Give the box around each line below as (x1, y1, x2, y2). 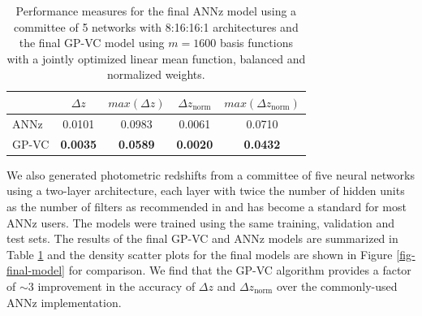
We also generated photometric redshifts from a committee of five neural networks (6, 166, 415, 183)
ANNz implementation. (6, 293, 122, 310)
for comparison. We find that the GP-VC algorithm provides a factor (68, 262, 411, 279)
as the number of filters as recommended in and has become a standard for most (6, 197, 407, 214)
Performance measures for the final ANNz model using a (15, 2, 297, 19)
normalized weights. (107, 66, 205, 83)
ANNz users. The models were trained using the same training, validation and (6, 214, 395, 231)
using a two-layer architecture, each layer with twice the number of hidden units (6, 182, 405, 199)
